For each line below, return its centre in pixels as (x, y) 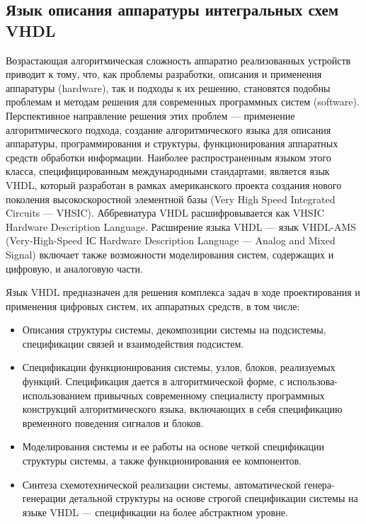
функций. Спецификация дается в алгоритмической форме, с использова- (180, 381)
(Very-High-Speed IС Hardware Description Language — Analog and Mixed (171, 240)
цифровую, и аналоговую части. (75, 268)
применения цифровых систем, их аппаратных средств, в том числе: (153, 306)
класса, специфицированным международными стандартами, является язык (168, 171)
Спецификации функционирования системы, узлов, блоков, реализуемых (179, 367)
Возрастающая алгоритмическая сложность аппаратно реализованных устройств (178, 60)
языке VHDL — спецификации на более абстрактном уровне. (155, 512)
